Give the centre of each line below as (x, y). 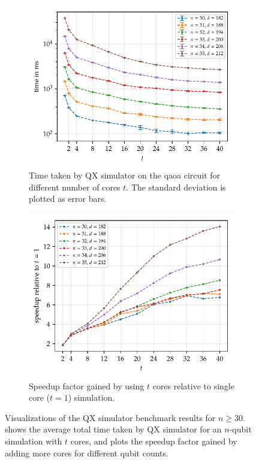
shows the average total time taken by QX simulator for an (113, 429)
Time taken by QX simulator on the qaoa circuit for (125, 175)
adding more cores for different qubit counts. (87, 453)
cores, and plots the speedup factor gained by (154, 441)
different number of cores (75, 187)
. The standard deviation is (176, 187)
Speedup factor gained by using (87, 385)
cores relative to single (193, 385)
